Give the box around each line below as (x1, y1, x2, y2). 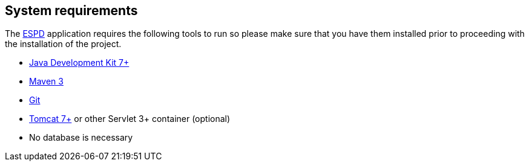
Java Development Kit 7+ (29, 57, 130, 68)
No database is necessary (29, 132, 133, 143)
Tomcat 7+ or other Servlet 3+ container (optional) (29, 113, 231, 124)
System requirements (5, 3, 138, 18)
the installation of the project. (5, 39, 122, 49)
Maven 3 (29, 76, 64, 87)
